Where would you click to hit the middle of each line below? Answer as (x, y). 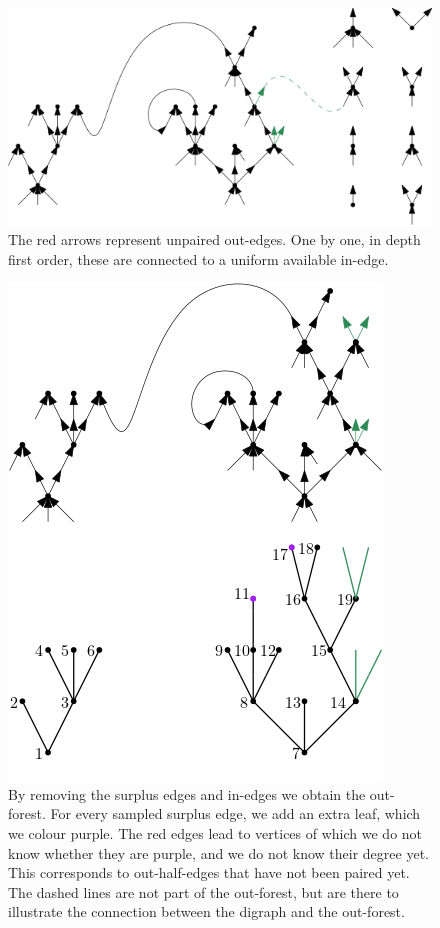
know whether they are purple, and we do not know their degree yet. (218, 852)
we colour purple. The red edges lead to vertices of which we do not (215, 832)
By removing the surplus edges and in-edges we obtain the (187, 793)
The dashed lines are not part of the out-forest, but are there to (203, 891)
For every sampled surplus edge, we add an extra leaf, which (235, 813)
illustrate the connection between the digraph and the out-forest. (206, 911)
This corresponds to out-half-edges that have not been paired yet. (209, 872)
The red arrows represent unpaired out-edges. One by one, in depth (214, 238)
